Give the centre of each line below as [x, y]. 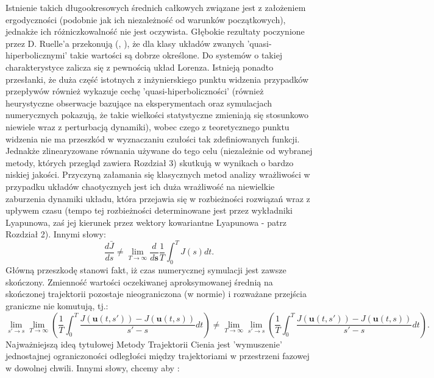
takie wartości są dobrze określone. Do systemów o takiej [176, 55]
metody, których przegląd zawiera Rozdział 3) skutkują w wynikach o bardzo [150, 162]
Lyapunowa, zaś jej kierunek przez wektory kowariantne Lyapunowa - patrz [146, 222]
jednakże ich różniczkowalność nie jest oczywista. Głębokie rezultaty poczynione [155, 31]
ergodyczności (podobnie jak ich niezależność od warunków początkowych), [146, 19]
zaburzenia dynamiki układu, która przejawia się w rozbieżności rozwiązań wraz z [158, 198]
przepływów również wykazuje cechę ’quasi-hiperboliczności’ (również [135, 91]
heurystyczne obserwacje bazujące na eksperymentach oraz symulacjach [139, 103]
